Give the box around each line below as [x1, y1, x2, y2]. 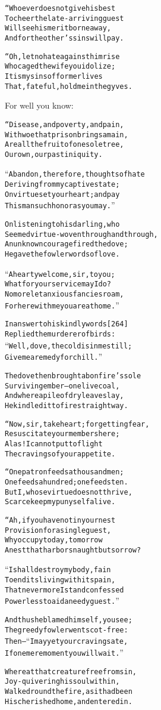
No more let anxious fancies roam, [5, 290, 124, 299]
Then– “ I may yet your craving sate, [5, 634, 128, 647]
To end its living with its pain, [5, 576, 116, 585]
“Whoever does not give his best [5, 4, 116, 13]
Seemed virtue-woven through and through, [5, 230, 158, 239]
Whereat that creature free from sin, [5, 667, 137, 676]
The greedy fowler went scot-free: [5, 625, 128, 634]
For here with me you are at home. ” [5, 298, 119, 311]
